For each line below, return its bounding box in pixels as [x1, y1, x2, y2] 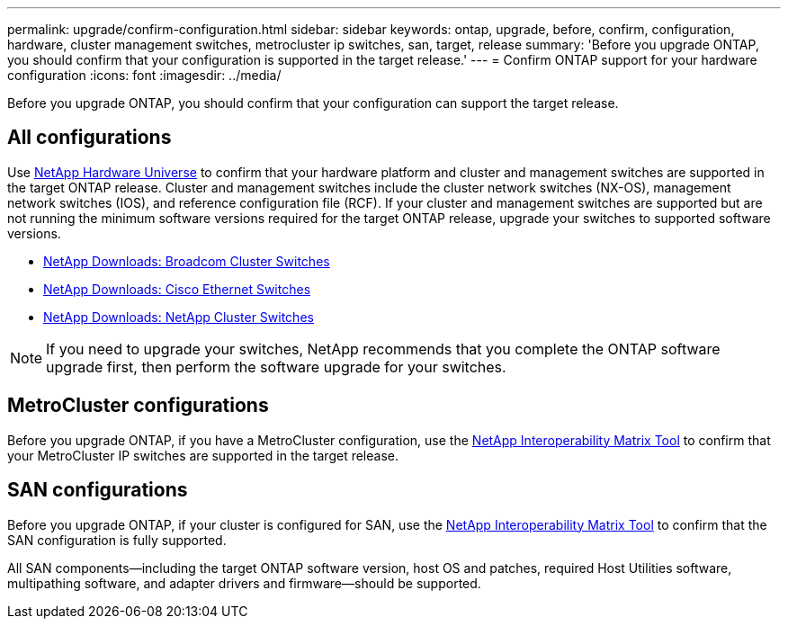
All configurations [7, 126, 172, 149]
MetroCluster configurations [7, 394, 269, 417]
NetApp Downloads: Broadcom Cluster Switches [43, 253, 330, 269]
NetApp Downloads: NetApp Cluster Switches [43, 309, 314, 325]
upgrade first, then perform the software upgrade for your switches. [46, 357, 506, 376]
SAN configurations [7, 478, 188, 502]
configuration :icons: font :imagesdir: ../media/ [7, 67, 282, 83]
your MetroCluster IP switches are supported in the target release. [7, 447, 398, 463]
